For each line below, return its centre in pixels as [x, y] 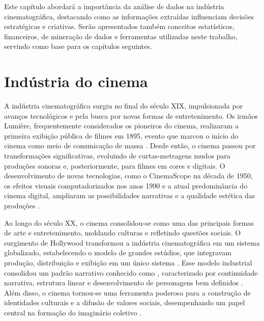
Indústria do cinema [76, 81]
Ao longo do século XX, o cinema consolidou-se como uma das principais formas [129, 222]
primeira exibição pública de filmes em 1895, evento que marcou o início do [121, 135]
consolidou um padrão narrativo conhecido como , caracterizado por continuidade [131, 272]
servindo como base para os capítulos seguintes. [78, 46]
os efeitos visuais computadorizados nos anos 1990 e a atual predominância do [126, 185]
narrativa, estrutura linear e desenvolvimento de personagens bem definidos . [124, 283]
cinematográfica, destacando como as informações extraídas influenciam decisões [129, 16]
